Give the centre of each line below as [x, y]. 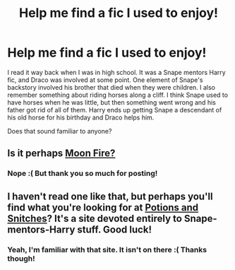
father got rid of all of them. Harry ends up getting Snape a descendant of [115, 110]
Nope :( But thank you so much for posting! [83, 173]
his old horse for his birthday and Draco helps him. [81, 117]
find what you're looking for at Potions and [103, 207]
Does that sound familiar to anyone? [60, 131]
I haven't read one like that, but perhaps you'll [110, 196]
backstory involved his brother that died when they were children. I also [112, 87]
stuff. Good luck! [114, 229]
